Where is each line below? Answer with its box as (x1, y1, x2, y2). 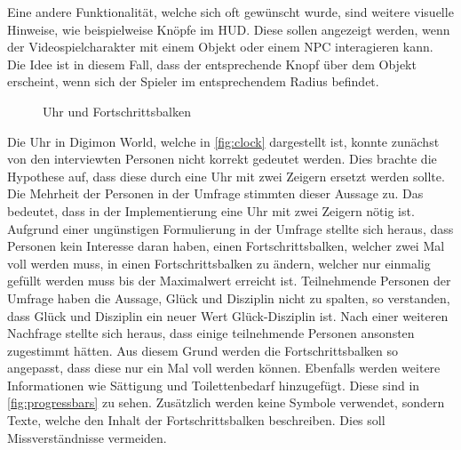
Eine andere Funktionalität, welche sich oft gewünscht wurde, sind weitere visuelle (7, 3, 454, 20)
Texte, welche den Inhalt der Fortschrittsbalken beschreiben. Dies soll (7, 411, 385, 430)
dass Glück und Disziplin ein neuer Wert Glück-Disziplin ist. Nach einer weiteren (7, 306, 449, 325)
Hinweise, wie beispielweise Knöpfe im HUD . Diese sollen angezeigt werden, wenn (7, 20, 450, 38)
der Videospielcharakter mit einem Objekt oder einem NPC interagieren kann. (7, 37, 433, 56)
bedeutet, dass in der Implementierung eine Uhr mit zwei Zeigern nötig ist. (7, 201, 415, 220)
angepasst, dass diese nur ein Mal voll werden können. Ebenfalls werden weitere (7, 358, 441, 377)
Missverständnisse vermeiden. (7, 428, 167, 446)
